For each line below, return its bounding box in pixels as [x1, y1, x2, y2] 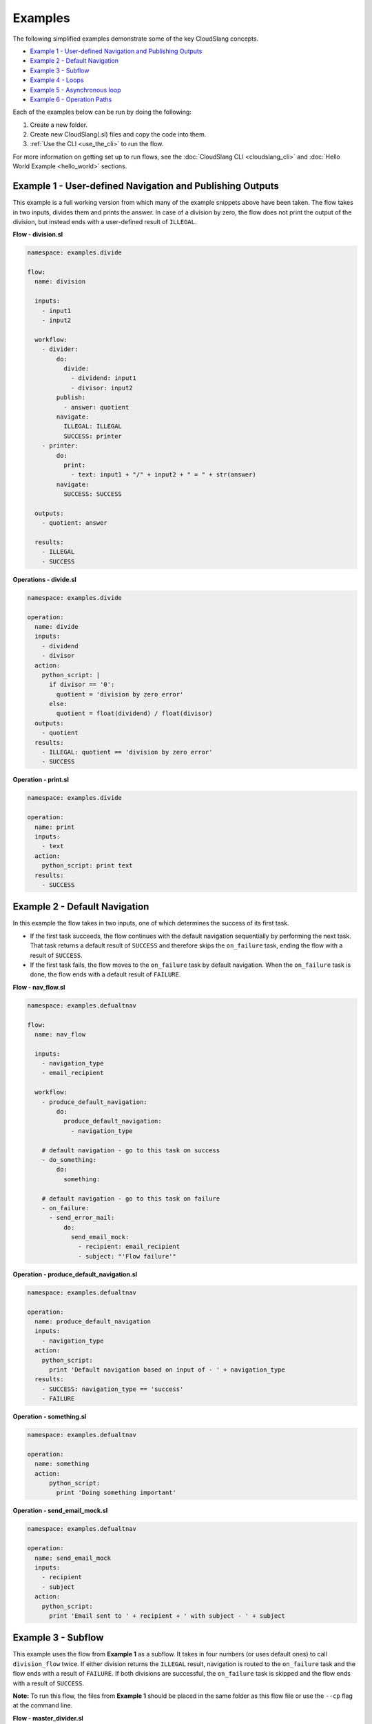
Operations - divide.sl [12, 575, 77, 583]
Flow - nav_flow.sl [12, 983, 65, 991]
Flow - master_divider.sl [12, 1714, 84, 1722]
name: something [34, 1460, 90, 1468]
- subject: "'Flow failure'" [78, 1252, 177, 1260]
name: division [34, 278, 86, 285]
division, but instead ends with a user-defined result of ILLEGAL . [12, 217, 197, 225]
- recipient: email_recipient [78, 1243, 180, 1251]
